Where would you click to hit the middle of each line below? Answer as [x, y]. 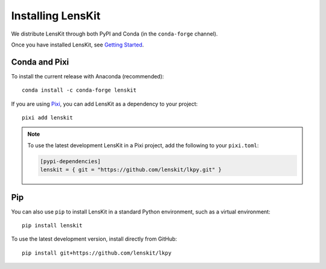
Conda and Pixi [40, 62]
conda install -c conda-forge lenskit [79, 90]
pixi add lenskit [47, 118]
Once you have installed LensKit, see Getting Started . [78, 45]
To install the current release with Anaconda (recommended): [88, 76]
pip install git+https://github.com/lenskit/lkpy [97, 253]
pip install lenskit [52, 226]
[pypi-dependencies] [70, 161]
